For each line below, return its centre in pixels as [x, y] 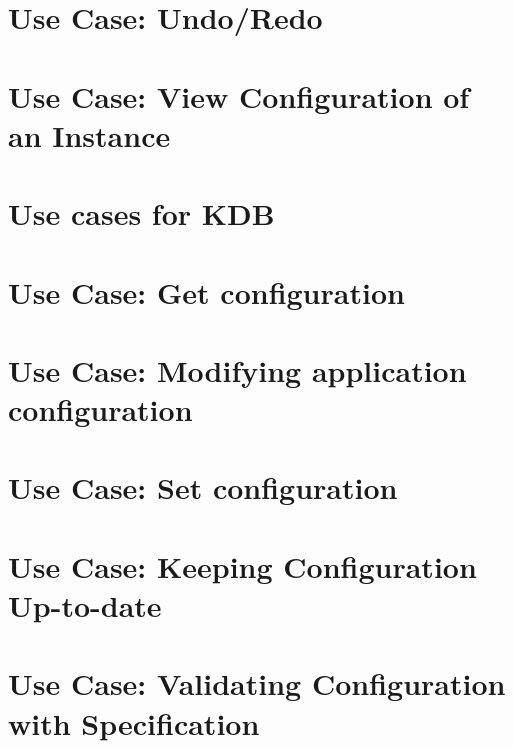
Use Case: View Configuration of [239, 95]
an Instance [89, 134]
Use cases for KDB [141, 213]
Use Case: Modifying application [237, 369]
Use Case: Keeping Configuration [242, 565]
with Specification [134, 722]
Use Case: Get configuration [206, 291]
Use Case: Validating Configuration [257, 683]
